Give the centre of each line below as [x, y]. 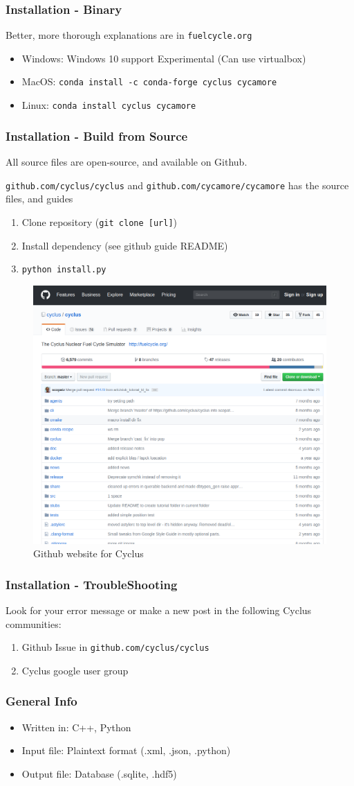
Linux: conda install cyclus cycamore [109, 105]
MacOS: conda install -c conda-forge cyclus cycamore [149, 81]
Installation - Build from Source [97, 136]
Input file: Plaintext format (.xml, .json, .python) [126, 750]
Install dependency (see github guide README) [125, 245]
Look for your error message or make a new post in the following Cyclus [159, 610]
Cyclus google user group [75, 670]
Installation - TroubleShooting [92, 584]
